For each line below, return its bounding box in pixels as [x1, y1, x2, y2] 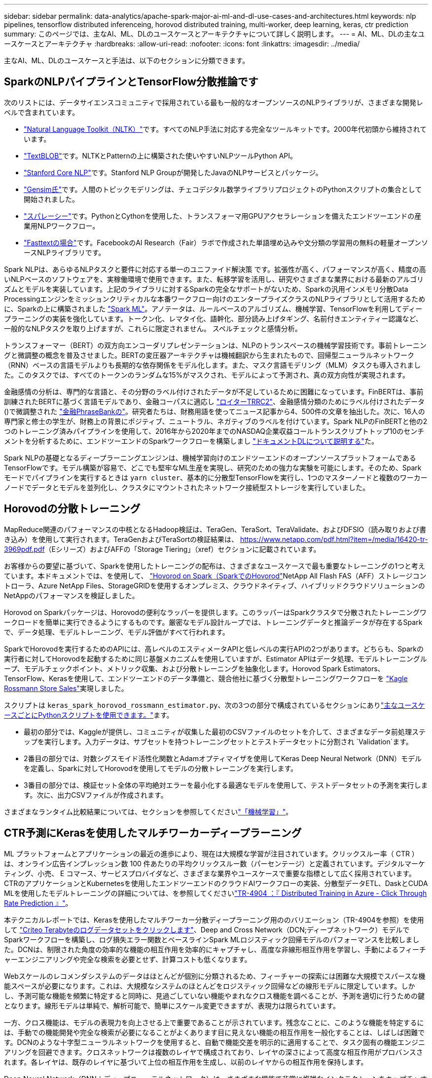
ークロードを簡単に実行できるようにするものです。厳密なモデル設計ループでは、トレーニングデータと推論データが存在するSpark [4, 617, 423, 626]
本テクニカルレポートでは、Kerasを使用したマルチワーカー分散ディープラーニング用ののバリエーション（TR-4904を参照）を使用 [4, 915, 424, 924]
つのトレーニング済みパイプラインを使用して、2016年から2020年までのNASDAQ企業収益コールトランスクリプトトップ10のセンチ [4, 426, 425, 435]
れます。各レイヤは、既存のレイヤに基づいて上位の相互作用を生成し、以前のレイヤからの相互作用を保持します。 [4, 1057, 368, 1066]
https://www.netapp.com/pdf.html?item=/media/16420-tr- [240, 535, 428, 543]
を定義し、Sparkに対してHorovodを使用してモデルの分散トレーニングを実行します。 [24, 764, 298, 772]
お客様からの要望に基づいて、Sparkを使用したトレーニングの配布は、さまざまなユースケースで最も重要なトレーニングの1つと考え [4, 561, 425, 570]
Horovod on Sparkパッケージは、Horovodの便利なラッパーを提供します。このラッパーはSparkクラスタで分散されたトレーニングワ [4, 608, 427, 616]
